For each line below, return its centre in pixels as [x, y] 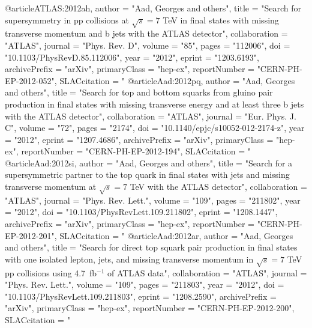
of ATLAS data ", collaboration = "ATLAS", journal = [207, 272]
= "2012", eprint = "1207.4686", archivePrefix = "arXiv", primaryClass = [139, 139]
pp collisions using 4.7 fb [51, 272]
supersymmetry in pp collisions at [67, 20]
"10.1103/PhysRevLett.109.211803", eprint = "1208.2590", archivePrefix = [141, 296]
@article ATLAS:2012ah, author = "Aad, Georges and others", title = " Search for [153, 8]
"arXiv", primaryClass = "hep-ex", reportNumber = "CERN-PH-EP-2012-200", [150, 308]
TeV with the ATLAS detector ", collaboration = [218, 187]
